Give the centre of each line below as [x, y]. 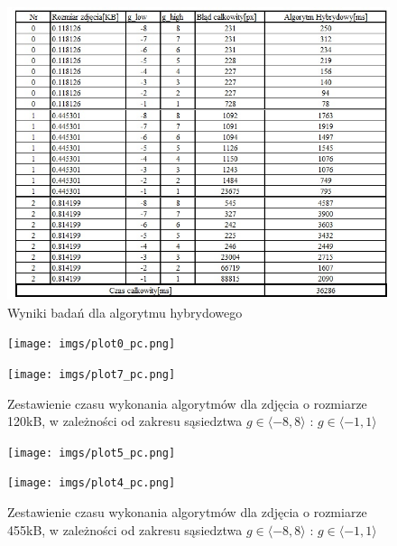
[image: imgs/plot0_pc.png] [92, 344]
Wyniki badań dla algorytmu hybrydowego [125, 312]
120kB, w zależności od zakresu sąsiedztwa [125, 421]
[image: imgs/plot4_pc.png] [92, 483]
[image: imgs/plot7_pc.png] [92, 374]
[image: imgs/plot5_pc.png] [92, 453]
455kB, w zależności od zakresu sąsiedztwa [125, 529]
